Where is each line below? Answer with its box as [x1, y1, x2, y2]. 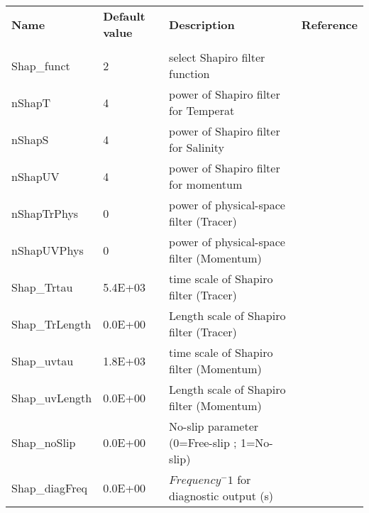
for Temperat [169, 102, 235, 118]
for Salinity [169, 139, 224, 155]
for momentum [169, 176, 243, 192]
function [169, 65, 210, 82]
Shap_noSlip [11, 434, 76, 451]
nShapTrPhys [11, 204, 79, 221]
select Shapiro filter [169, 49, 265, 65]
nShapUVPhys [11, 241, 84, 258]
